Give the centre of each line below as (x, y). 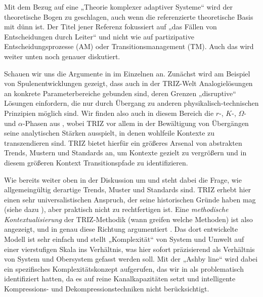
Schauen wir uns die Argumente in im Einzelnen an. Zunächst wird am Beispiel (127, 73)
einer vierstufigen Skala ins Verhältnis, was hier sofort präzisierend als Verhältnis (129, 249)
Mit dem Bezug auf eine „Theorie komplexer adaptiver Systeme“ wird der (118, 7)
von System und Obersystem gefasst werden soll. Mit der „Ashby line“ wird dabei (131, 259)
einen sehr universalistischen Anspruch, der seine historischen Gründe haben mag (130, 199)
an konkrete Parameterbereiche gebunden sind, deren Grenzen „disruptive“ (120, 93)
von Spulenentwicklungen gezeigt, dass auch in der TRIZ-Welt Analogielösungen (128, 83)
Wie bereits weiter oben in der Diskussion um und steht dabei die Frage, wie (123, 179)
